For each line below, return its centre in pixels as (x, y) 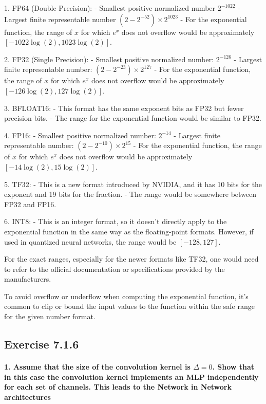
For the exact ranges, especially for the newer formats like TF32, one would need (131, 259)
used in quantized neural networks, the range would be (90, 241)
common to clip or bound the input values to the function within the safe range (129, 306)
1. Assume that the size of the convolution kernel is (97, 367)
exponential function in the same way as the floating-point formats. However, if (129, 231)
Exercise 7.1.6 (42, 344)
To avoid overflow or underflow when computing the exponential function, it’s (126, 296)
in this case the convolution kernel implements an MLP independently (131, 377)
